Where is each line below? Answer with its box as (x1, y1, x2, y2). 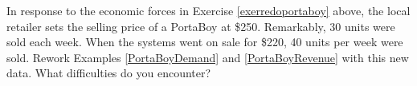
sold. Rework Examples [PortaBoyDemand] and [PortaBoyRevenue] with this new (6, 49, 409, 65)
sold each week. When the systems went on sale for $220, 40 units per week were (6, 33, 403, 50)
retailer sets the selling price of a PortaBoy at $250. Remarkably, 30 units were (6, 18, 395, 34)
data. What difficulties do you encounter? (6, 64, 211, 81)
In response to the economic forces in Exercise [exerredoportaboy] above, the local (6, 2, 411, 18)
